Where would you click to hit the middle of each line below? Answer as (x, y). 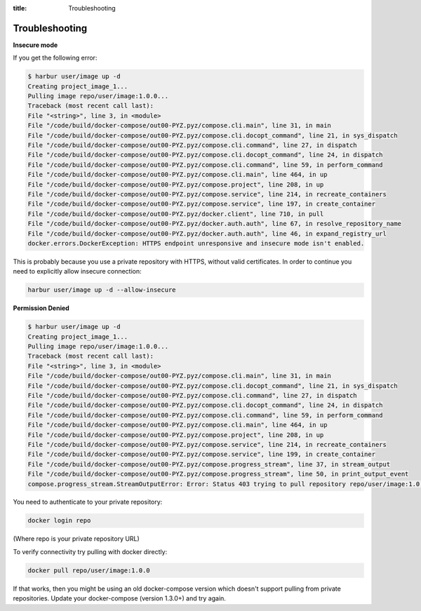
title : (20, 8)
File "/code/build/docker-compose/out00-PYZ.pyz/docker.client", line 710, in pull (176, 214)
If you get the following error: (55, 58)
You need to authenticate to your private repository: (88, 502)
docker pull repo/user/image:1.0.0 (89, 570)
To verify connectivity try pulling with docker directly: (90, 551)
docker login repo (59, 521)
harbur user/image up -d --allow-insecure (102, 290)
